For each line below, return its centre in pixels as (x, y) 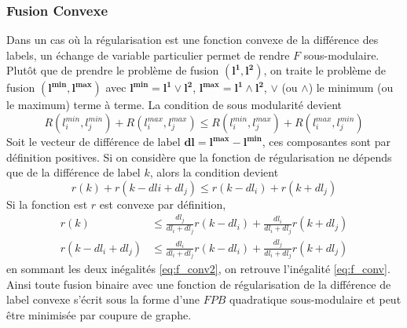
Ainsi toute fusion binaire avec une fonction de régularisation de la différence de (199, 284)
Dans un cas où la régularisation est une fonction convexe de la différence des (192, 40)
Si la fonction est (47, 204)
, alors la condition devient (214, 172)
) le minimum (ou (351, 87)
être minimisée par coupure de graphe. (99, 315)
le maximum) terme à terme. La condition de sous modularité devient (174, 105)
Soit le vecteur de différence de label (93, 141)
